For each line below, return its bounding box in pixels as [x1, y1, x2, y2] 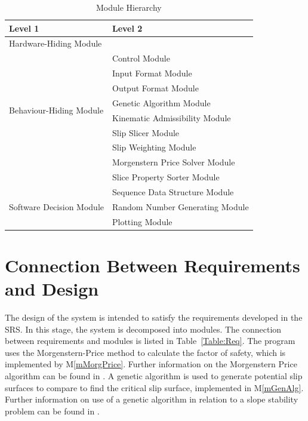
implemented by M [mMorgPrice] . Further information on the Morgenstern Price [5, 358, 297, 370]
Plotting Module [112, 215, 173, 228]
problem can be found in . [5, 404, 100, 417]
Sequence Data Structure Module [112, 185, 234, 198]
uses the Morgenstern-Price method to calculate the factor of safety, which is [5, 346, 286, 358]
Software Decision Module [9, 200, 104, 213]
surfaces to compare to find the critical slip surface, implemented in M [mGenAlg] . [5, 381, 304, 394]
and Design [5, 276, 99, 301]
